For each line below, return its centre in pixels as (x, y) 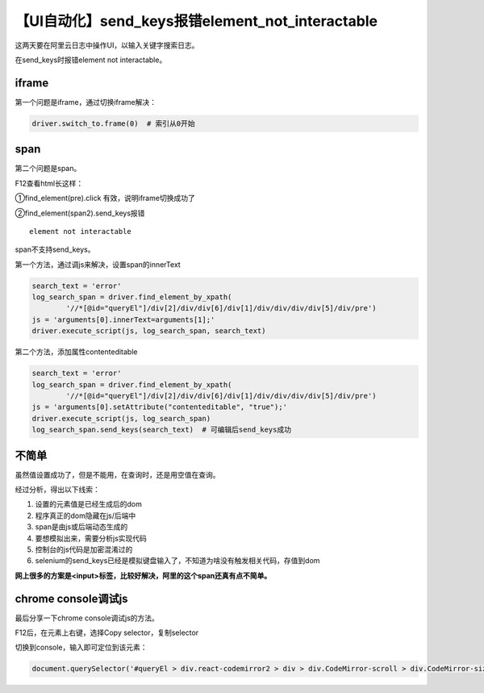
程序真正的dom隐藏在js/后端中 (86, 516)
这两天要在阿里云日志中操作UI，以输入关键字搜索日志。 (107, 45)
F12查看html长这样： (49, 183)
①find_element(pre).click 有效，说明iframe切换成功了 (105, 198)
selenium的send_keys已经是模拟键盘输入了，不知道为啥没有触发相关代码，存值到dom (177, 561)
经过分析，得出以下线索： (57, 490)
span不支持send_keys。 (55, 249)
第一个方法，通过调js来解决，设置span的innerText (98, 264)
